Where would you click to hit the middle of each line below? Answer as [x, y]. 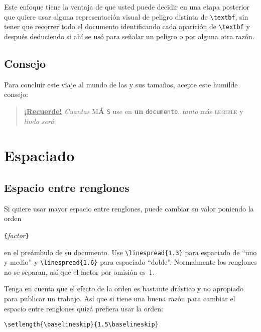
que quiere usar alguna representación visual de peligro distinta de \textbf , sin [126, 16]
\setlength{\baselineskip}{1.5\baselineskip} [81, 325]
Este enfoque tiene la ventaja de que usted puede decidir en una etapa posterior [127, 7]
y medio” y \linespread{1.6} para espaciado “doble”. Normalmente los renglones [130, 262]
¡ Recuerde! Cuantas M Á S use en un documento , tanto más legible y [134, 111]
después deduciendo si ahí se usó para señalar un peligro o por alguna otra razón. [129, 36]
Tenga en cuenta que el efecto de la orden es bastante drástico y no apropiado [124, 289]
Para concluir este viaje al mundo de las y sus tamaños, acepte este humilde [121, 84]
